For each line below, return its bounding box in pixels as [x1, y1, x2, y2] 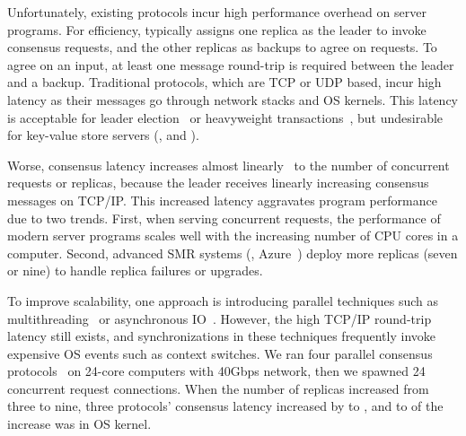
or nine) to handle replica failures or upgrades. [7, 261, 263, 280]
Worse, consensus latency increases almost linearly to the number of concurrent [7, 155, 450, 174]
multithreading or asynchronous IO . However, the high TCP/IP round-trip [7, 309, 432, 327]
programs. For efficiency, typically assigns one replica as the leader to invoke [7, 20, 426, 39]
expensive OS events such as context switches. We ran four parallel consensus [7, 344, 433, 362]
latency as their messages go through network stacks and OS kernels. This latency [7, 90, 458, 109]
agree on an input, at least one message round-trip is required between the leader [7, 55, 454, 74]
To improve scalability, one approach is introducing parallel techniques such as [7, 291, 439, 310]
